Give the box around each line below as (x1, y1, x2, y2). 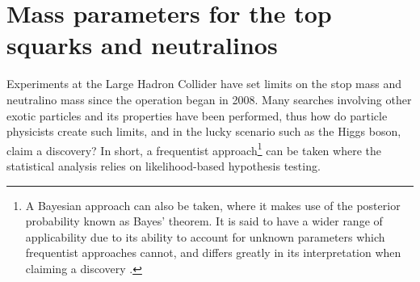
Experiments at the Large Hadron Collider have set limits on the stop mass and (6, 75, 402, 92)
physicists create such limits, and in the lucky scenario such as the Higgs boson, (6, 123, 401, 140)
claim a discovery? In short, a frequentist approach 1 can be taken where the (6, 139, 381, 158)
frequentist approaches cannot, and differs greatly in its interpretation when (25, 244, 401, 261)
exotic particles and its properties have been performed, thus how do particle (6, 107, 388, 124)
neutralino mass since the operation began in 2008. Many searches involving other (6, 90, 412, 107)
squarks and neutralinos (6, 28, 278, 61)
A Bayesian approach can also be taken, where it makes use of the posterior (25, 196, 401, 213)
